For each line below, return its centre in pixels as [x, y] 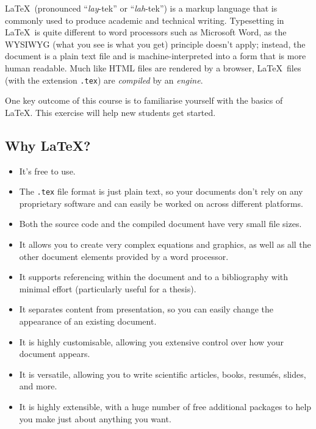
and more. [38, 386]
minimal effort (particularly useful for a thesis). [108, 288]
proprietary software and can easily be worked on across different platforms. [161, 203]
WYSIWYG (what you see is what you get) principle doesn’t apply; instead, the [155, 44]
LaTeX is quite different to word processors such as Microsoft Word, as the [146, 32]
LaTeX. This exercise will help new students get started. [110, 112]
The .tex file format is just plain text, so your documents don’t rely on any [161, 191]
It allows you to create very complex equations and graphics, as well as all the [165, 244]
